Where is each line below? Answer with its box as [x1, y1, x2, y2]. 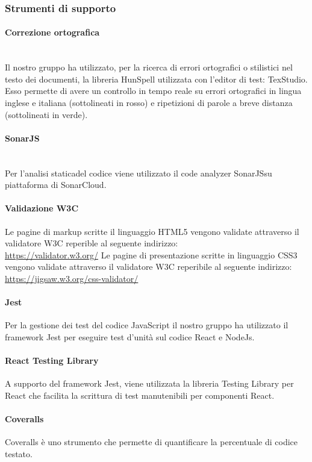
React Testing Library [5, 354, 99, 367]
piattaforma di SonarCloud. [5, 178, 107, 191]
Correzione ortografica [5, 26, 100, 39]
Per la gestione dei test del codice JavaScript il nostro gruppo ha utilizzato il [5, 319, 289, 331]
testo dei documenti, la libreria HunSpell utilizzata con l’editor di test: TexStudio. [5, 72, 308, 85]
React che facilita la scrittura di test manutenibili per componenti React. [5, 389, 275, 401]
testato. [5, 447, 33, 460]
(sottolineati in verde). [5, 108, 88, 120]
